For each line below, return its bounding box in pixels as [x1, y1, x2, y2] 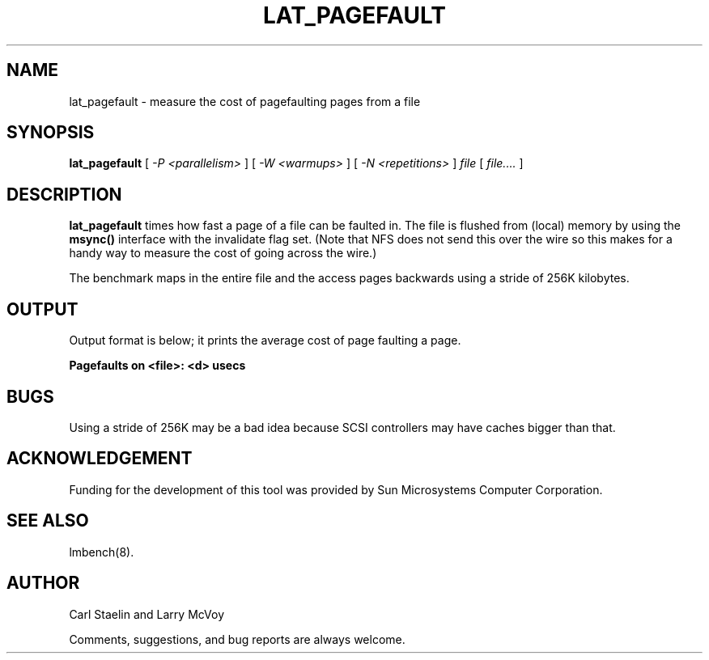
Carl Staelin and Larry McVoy [69, 607, 225, 621]
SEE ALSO [6, 510, 89, 531]
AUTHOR [6, 573, 80, 594]
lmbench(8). [69, 544, 134, 559]
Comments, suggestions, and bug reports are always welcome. [69, 632, 405, 646]
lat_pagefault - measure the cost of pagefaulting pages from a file [69, 94, 421, 108]
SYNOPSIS [6, 122, 95, 143]
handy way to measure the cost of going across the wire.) [69, 246, 377, 260]
